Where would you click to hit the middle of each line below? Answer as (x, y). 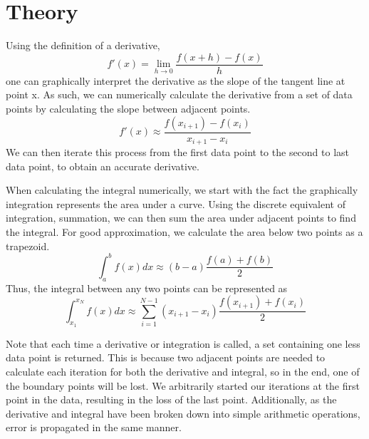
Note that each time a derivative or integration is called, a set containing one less (183, 343)
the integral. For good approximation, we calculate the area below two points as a (184, 232)
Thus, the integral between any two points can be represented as (147, 288)
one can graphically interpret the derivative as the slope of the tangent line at (176, 80)
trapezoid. (28, 246)
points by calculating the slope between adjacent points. (128, 108)
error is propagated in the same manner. (94, 427)
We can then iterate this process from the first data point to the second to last (178, 152)
